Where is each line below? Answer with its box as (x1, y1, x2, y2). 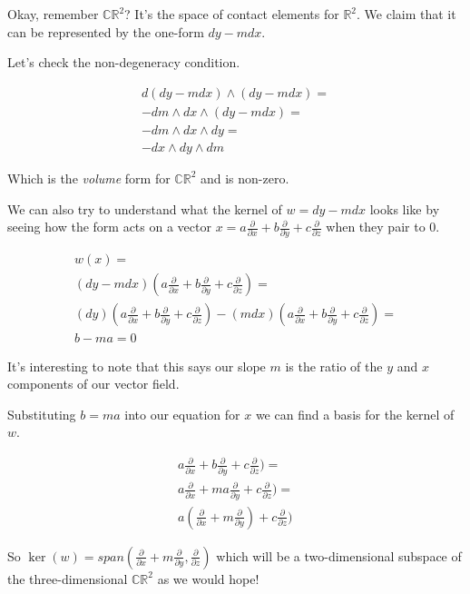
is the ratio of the (285, 356, 383, 375)
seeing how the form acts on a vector (7, 217, 211, 236)
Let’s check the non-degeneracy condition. (7, 53, 240, 72)
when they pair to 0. (326, 217, 440, 236)
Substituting (7, 404, 76, 423)
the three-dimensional (7, 569, 128, 588)
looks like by (369, 199, 440, 218)
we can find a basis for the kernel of (255, 404, 455, 423)
